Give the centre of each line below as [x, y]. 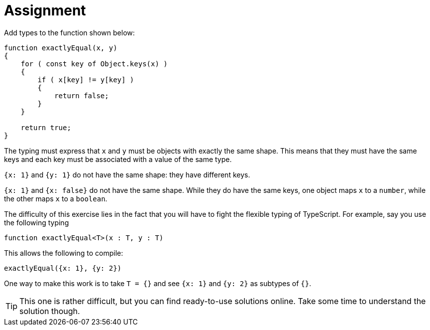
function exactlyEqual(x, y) [61, 48]
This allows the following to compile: [64, 253]
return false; [82, 95]
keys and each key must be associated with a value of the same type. [118, 159]
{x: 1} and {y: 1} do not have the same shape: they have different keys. [127, 174]
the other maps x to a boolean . [56, 198]
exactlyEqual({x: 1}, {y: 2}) [63, 268]
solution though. [50, 311]
